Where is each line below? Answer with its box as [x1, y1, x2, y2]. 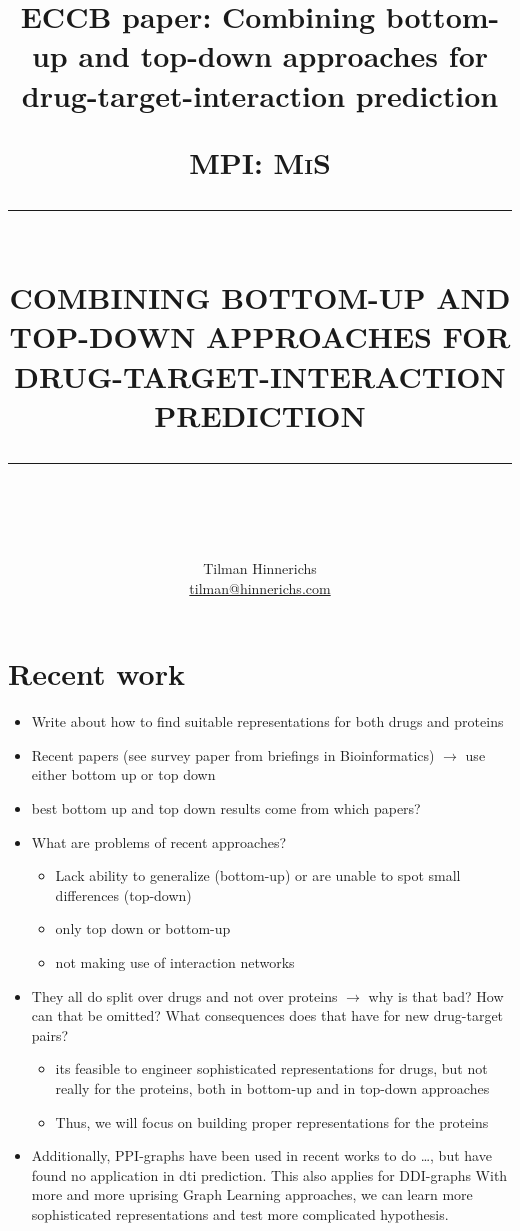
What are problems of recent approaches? [31, 831, 287, 852]
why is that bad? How [368, 985, 504, 1006]
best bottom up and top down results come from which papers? [31, 797, 421, 818]
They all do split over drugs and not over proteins [31, 985, 338, 1006]
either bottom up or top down [31, 764, 216, 785]
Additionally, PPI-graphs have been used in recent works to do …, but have [31, 1145, 492, 1166]
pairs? [31, 1024, 69, 1045]
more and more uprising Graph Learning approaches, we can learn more [31, 1184, 473, 1205]
